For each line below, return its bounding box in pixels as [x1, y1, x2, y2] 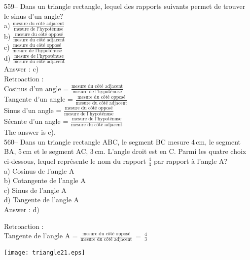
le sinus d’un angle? [4, 10, 63, 21]
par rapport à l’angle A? [154, 155, 228, 166]
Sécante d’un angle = [4, 115, 69, 126]
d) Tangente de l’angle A [4, 194, 79, 205]
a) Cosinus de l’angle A [4, 165, 74, 176]
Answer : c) [4, 64, 39, 74]
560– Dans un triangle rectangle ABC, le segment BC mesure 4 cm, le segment [4, 136, 241, 147]
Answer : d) [4, 204, 39, 214]
